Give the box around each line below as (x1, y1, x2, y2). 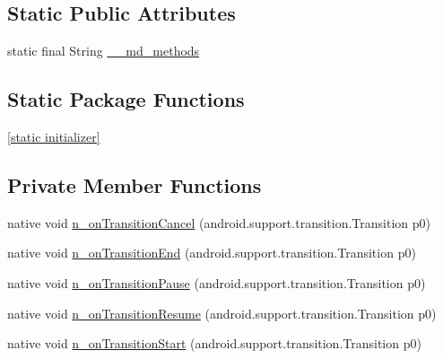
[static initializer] (7, 127, 100, 145)
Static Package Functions (7, 85, 245, 113)
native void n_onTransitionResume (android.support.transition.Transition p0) (7, 303, 437, 322)
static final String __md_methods (7, 41, 200, 60)
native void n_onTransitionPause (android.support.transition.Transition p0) (7, 273, 426, 292)
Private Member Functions (7, 171, 262, 198)
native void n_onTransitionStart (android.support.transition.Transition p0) (7, 334, 421, 353)
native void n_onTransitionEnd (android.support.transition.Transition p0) (7, 243, 416, 262)
